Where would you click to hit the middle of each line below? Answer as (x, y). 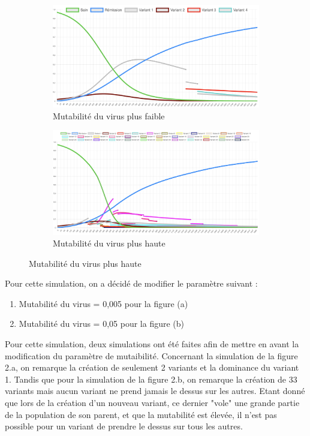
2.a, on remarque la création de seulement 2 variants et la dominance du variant (152, 367)
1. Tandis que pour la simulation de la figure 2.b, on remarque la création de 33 (151, 379)
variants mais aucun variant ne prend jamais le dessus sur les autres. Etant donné (155, 391)
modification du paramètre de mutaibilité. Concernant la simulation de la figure (151, 355)
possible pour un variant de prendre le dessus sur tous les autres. (124, 426)
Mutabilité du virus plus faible (109, 115)
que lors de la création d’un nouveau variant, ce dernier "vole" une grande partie (152, 403)
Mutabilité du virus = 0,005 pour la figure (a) (103, 303)
